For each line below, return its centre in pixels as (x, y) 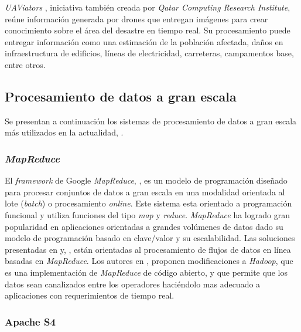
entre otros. (25, 64)
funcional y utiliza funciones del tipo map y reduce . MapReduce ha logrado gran (147, 214)
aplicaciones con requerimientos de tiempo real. (90, 295)
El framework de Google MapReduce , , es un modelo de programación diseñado (146, 180)
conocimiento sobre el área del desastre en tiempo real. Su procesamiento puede (148, 30)
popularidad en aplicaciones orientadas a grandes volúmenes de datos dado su (144, 226)
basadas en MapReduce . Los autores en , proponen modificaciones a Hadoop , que (149, 261)
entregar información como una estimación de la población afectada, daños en (144, 41)
